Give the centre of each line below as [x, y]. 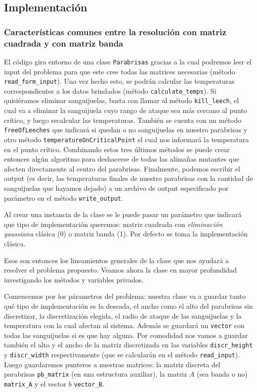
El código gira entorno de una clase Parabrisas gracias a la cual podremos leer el [128, 61]
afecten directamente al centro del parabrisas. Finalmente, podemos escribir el [122, 168]
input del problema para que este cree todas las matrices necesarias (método [120, 71]
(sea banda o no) [222, 374]
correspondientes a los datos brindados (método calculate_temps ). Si [110, 90]
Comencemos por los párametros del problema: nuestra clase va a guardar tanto [125, 296]
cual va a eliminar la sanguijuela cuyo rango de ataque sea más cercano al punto [126, 110]
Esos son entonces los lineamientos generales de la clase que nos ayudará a [116, 260]
